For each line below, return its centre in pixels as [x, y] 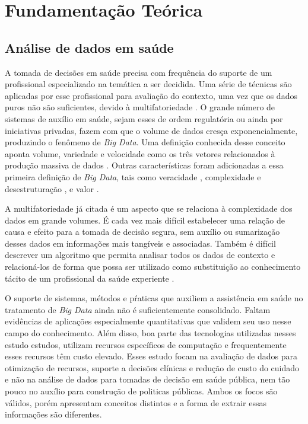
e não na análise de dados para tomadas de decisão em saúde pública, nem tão [147, 379]
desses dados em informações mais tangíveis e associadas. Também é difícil [140, 243]
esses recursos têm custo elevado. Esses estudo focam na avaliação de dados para [151, 356]
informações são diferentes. [53, 414]
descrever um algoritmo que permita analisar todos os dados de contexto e [140, 255]
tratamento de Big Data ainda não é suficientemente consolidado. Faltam [138, 309]
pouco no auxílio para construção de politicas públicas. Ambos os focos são [141, 391]
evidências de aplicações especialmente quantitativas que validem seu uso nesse [148, 321]
